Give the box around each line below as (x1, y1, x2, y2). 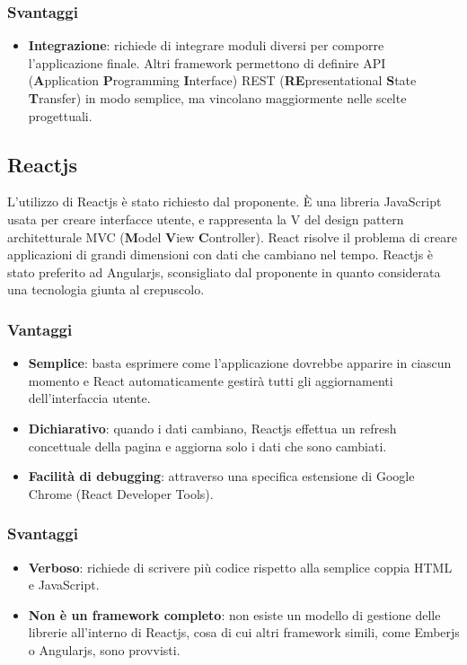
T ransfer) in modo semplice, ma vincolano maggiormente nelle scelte (28, 89, 407, 107)
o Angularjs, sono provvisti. (28, 640, 181, 659)
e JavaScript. (28, 575, 100, 594)
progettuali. (28, 106, 93, 125)
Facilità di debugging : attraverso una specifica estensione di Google (28, 467, 415, 486)
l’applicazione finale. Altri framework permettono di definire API (28, 53, 386, 72)
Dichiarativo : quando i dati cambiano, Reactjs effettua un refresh (28, 418, 397, 437)
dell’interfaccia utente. (28, 389, 151, 407)
